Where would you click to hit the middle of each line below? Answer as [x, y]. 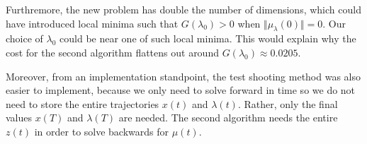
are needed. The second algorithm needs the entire [228, 118]
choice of [24, 38]
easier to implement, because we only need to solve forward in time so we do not [181, 90]
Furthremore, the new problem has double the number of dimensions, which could [183, 9]
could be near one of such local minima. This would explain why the [208, 38]
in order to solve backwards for [102, 131]
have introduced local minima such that [92, 23]
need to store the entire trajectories [83, 103]
